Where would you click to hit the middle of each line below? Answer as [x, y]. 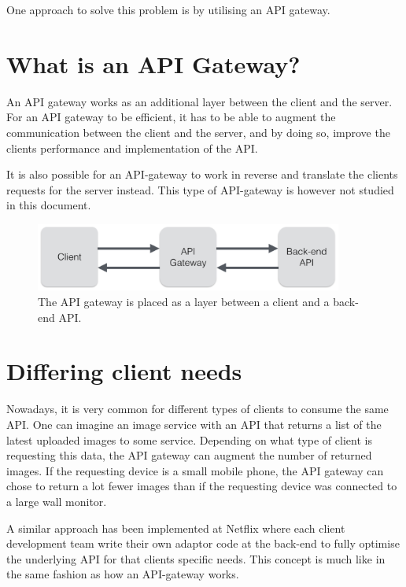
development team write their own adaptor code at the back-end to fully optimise [203, 543]
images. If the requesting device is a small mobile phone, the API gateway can [195, 470]
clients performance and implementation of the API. [132, 148]
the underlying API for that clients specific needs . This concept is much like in [196, 558]
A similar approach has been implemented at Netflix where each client [176, 528]
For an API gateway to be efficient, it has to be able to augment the [171, 117]
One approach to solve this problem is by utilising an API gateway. [168, 9]
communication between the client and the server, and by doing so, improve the [198, 132]
